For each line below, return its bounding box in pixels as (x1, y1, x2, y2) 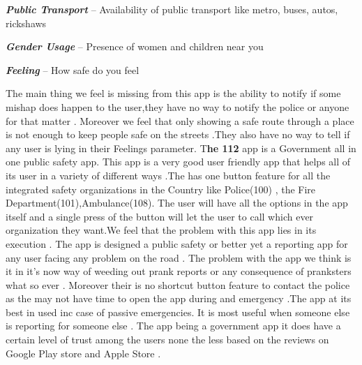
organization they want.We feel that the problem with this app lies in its (6, 223, 317, 237)
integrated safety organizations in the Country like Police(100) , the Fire (6, 181, 316, 196)
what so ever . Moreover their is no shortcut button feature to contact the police (6, 277, 350, 292)
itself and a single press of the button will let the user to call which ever (6, 209, 314, 223)
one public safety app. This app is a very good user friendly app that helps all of (6, 154, 351, 169)
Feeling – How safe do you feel (6, 62, 139, 77)
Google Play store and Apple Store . (6, 345, 161, 360)
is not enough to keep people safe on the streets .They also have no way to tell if (6, 127, 350, 142)
